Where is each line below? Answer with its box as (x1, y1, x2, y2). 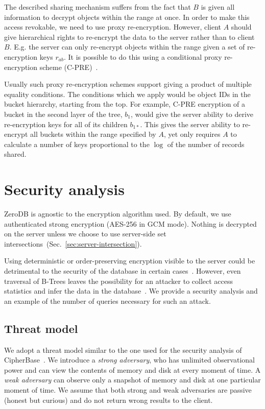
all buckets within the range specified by (30, 129, 156, 139)
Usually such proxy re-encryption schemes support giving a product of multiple (4, 79, 252, 89)
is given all (201, 2, 235, 12)
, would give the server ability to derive (130, 108, 254, 119)
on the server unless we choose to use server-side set (4, 228, 166, 239)
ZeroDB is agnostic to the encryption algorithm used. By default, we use (4, 208, 231, 219)
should (231, 21, 252, 32)
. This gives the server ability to (140, 118, 240, 129)
